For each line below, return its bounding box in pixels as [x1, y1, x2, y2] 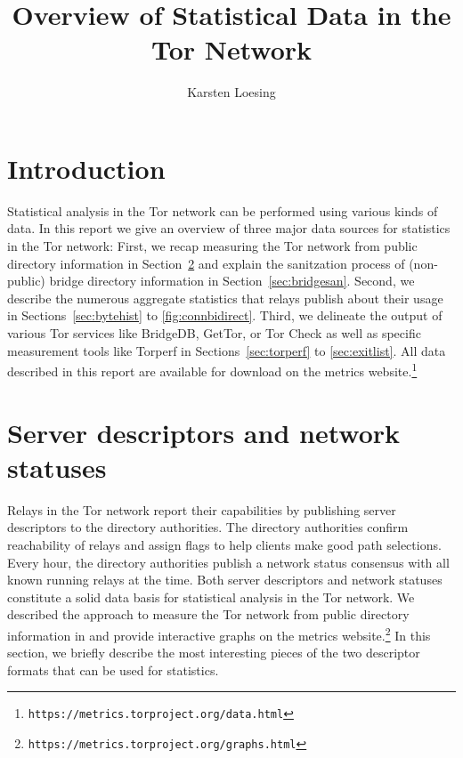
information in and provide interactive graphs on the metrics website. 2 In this [7, 623, 431, 644]
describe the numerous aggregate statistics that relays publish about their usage [7, 288, 443, 307]
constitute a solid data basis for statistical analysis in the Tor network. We [7, 587, 415, 606]
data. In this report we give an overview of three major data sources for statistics [7, 219, 451, 238]
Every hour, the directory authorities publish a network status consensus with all [7, 552, 450, 571]
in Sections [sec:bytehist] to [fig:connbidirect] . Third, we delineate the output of [7, 306, 443, 325]
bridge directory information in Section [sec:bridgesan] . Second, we [49, 271, 415, 290]
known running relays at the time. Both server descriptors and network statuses [7, 570, 443, 589]
